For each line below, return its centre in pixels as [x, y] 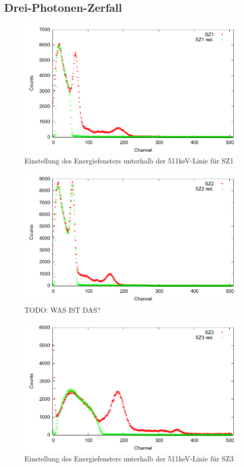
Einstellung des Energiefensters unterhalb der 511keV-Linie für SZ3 [129, 459]
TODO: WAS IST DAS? [63, 309]
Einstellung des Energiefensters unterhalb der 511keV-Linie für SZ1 [129, 161]
